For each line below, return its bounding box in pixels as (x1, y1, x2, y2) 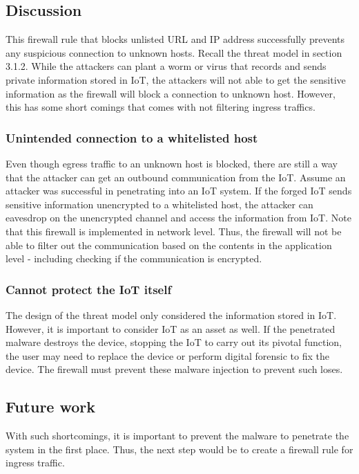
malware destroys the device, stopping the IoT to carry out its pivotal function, (6, 335, 342, 349)
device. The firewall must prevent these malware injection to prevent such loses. (6, 362, 343, 376)
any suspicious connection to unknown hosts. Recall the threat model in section (6, 45, 342, 60)
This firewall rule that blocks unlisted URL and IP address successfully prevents (6, 32, 345, 46)
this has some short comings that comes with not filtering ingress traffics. (6, 100, 316, 114)
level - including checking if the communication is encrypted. (6, 251, 262, 266)
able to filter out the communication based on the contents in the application (6, 237, 332, 252)
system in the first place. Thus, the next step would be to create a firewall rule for (6, 441, 353, 456)
